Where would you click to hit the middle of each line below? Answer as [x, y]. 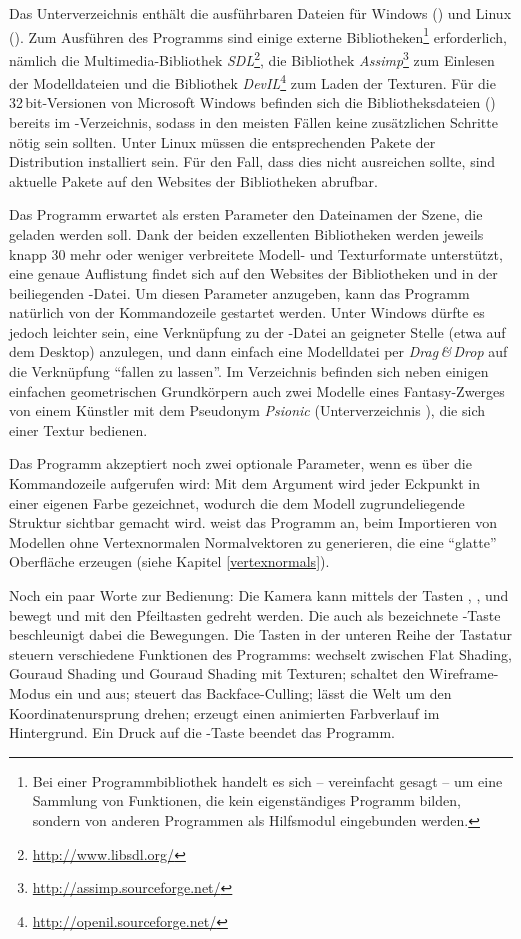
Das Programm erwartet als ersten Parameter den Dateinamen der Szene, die [246, 214]
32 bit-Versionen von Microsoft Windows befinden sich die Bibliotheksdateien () [252, 102]
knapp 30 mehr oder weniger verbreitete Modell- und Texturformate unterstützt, [256, 253]
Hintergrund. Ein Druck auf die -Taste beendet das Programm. [202, 732]
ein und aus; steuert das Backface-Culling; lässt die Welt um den [253, 692]
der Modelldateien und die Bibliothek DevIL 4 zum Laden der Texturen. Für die [252, 81]
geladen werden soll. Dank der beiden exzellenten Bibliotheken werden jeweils [246, 233]
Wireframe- [464, 673]
